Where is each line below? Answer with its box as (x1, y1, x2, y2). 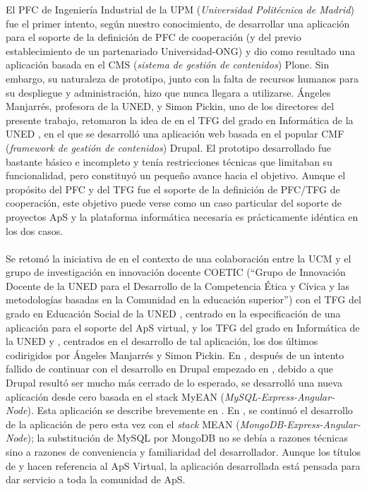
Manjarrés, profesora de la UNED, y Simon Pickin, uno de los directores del (6, 99, 335, 114)
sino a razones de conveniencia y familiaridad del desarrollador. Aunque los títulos (6, 444, 361, 459)
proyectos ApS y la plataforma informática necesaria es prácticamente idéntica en (6, 209, 359, 224)
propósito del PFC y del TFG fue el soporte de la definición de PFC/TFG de (6, 181, 340, 196)
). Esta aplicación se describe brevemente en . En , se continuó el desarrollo (27, 403, 353, 418)
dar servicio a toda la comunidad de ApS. (6, 472, 186, 487)
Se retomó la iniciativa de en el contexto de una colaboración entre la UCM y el (6, 250, 351, 265)
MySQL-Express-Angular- (224, 389, 335, 404)
